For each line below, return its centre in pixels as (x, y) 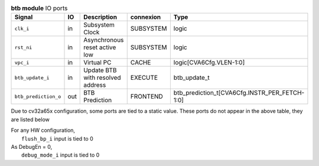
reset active (100, 47)
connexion (146, 17)
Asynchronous (104, 40)
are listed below (30, 119)
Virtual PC (97, 63)
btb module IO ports (39, 8)
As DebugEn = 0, (32, 147)
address (95, 85)
